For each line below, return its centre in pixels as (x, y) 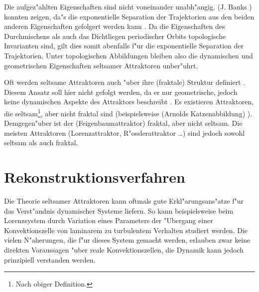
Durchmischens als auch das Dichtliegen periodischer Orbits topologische (115, 36)
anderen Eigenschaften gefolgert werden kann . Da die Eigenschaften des (115, 26)
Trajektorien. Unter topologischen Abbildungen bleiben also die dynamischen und (129, 55)
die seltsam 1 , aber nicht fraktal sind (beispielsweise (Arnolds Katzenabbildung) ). (128, 112)
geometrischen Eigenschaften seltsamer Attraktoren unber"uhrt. (101, 65)
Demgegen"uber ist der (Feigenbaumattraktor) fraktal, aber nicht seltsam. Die (123, 123)
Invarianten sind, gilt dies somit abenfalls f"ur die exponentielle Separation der (124, 46)
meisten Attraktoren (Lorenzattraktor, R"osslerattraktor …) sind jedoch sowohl (125, 133)
